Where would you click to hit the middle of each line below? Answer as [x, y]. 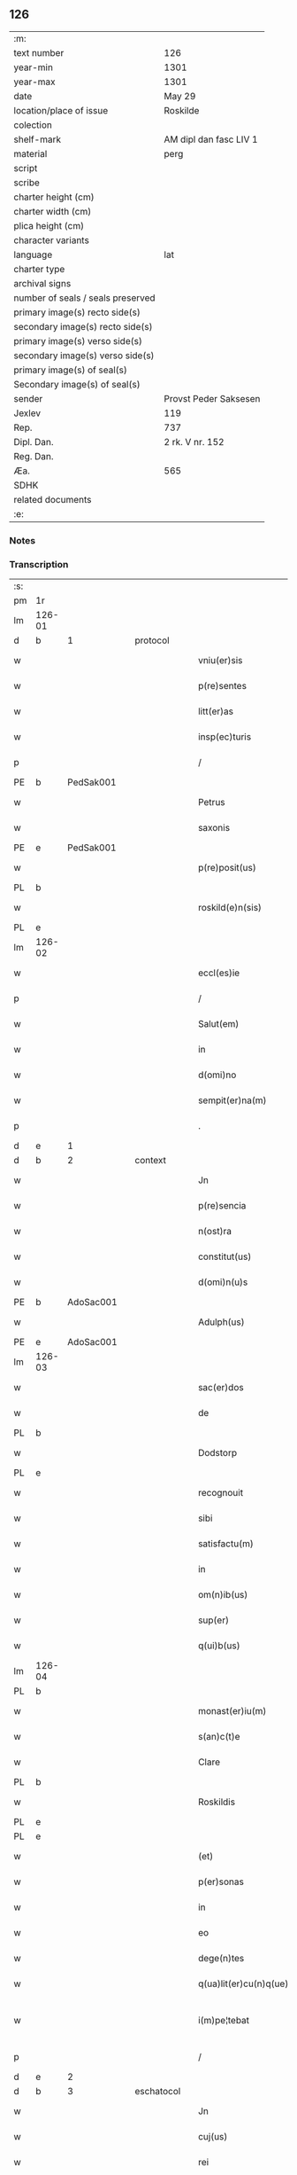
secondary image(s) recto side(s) [83, 326]
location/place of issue [61, 110]
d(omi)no [217, 1075]
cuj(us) [213, 2137]
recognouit [221, 1493]
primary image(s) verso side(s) [78, 340]
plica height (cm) [49, 225]
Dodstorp [217, 1453]
